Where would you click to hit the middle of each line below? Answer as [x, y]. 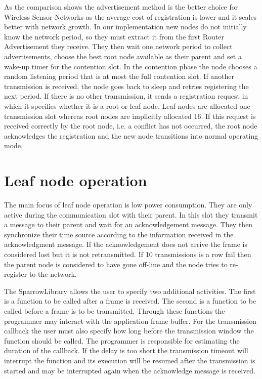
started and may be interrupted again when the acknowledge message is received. [130, 370]
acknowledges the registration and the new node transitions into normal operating [131, 135]
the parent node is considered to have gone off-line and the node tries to [116, 264]
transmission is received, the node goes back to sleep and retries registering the [126, 86]
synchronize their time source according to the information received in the [119, 234]
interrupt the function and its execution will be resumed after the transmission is [130, 360]
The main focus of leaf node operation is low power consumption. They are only [128, 205]
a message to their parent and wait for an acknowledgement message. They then [128, 224]
